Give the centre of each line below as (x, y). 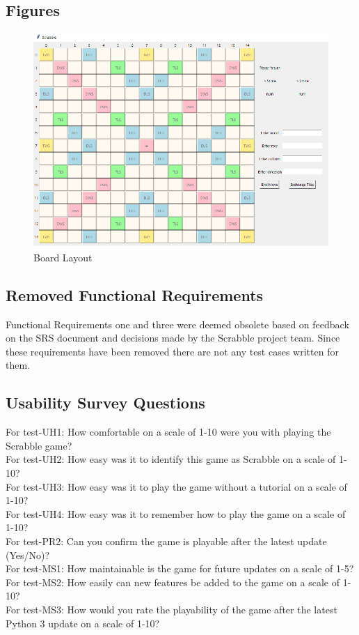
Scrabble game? (39, 445)
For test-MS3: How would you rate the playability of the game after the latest (171, 609)
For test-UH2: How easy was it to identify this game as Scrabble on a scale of (171, 459)
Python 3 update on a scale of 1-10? (83, 623)
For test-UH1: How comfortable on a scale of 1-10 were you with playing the (168, 432)
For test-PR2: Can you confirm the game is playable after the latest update (166, 541)
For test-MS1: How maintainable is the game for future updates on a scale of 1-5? (180, 568)
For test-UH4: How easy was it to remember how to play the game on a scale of (176, 513)
